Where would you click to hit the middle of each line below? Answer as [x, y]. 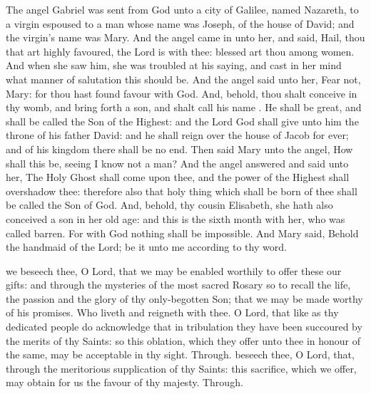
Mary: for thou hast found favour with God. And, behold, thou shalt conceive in [182, 93]
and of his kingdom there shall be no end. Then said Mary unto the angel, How [179, 149]
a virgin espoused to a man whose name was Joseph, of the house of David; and [180, 23]
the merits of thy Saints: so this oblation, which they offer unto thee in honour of [183, 340]
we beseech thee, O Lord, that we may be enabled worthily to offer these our [174, 270]
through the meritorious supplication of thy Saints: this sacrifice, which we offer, [181, 368]
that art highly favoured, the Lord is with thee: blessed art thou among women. [180, 51]
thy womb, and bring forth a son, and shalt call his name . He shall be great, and [184, 107]
